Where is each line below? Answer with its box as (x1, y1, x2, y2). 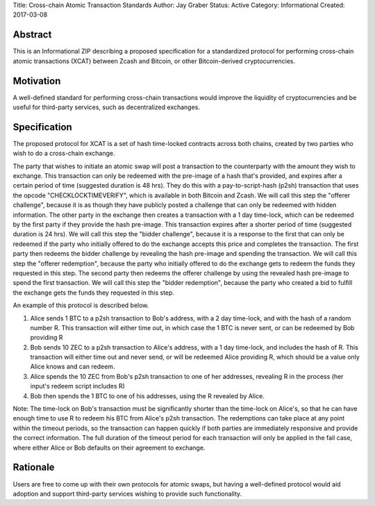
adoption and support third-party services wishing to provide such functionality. (12, 489, 242, 498)
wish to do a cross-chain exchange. (12, 149, 115, 158)
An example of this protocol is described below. (12, 301, 149, 309)
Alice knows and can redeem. (30, 362, 115, 371)
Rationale (12, 462, 55, 473)
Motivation (12, 75, 61, 87)
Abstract (12, 28, 52, 41)
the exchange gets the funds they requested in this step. (12, 288, 175, 297)
